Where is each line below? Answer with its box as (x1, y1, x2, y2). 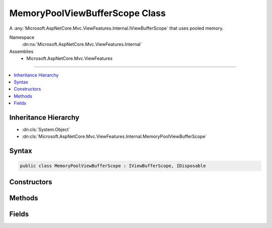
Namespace (9, 34, 35, 40)
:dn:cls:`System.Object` (22, 126, 71, 132)
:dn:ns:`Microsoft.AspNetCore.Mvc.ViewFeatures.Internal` (22, 41, 142, 47)
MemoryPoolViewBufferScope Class (9, 8, 166, 19)
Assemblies (9, 48, 34, 54)
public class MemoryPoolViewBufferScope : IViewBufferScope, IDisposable (20, 163, 206, 169)
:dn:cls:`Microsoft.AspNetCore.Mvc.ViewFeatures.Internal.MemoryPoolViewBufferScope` (22, 133, 207, 139)
